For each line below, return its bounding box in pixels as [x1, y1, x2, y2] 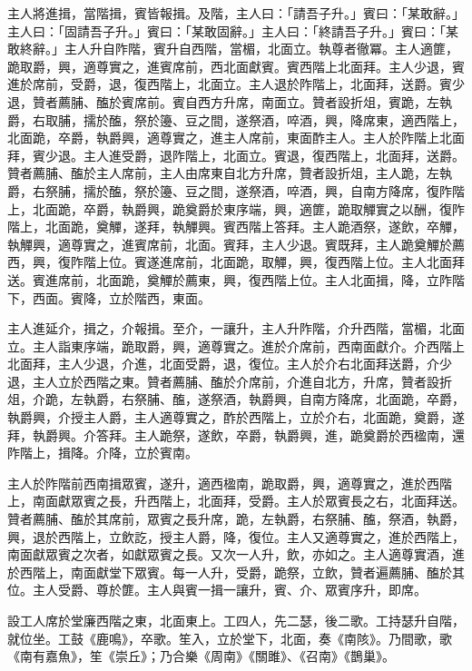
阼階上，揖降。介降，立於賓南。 [7, 443, 198, 462]
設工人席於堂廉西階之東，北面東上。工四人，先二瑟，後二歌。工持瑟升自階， [7, 611, 465, 629]
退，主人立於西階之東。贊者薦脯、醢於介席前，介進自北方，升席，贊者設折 [7, 371, 452, 390]
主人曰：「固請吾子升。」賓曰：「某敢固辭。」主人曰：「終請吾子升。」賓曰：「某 [7, 21, 458, 40]
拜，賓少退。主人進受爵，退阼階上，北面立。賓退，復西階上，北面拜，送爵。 [7, 145, 465, 164]
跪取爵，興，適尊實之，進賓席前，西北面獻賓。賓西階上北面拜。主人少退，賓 [7, 56, 465, 75]
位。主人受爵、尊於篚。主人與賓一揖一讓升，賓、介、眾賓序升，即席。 [7, 580, 427, 599]
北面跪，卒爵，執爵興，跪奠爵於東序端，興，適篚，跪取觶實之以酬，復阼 [32, 199, 465, 218]
